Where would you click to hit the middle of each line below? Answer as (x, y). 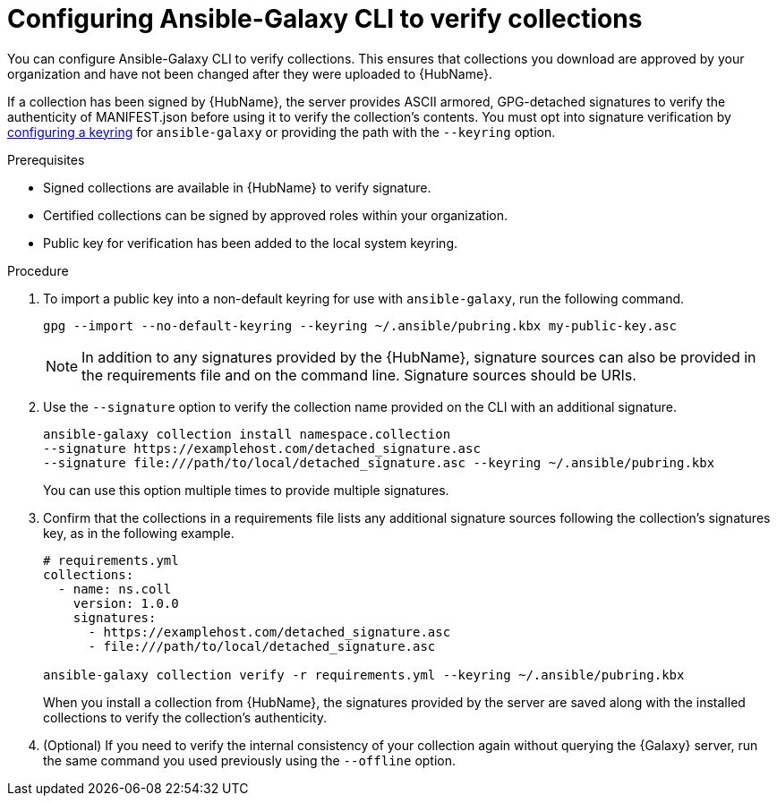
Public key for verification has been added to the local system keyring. (251, 243)
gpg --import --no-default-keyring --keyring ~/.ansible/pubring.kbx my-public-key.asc (360, 325)
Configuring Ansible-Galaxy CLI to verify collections (325, 19)
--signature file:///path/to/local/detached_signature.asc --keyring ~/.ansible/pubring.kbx (379, 462)
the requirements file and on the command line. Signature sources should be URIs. (359, 375)
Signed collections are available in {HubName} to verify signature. (237, 187)
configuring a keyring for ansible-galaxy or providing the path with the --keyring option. (282, 132)
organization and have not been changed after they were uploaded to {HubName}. (250, 73)
